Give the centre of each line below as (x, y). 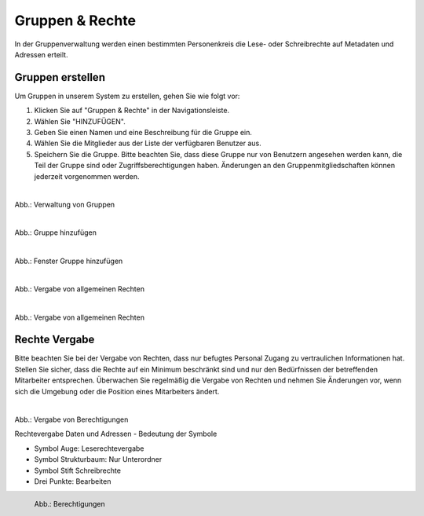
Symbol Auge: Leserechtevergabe (89, 448)
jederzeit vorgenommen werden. (87, 176)
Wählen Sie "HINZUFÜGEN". (80, 121)
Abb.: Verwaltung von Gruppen (65, 204)
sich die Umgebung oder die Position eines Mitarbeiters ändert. (117, 391)
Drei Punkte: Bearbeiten (73, 481)
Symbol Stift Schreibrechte (78, 470)
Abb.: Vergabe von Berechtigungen (71, 419)
